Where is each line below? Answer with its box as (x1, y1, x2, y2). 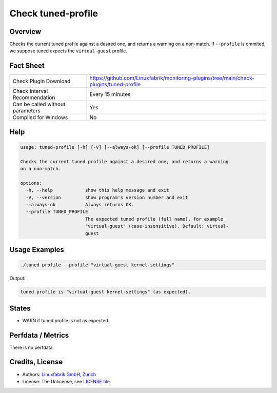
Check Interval (12, 88, 48, 95)
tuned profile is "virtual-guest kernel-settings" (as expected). (20, 289, 191, 295)
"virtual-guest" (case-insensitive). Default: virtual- (85, 223, 229, 229)
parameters (12, 107, 41, 114)
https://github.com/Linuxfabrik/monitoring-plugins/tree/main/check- (89, 74, 255, 82)
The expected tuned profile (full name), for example (85, 216, 223, 222)
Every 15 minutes (89, 91, 131, 98)
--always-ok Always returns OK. (26, 202, 134, 208)
